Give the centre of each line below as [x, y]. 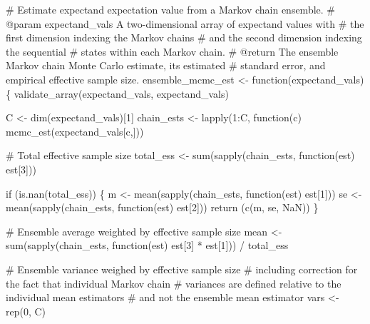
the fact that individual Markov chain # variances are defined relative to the [174, 283]
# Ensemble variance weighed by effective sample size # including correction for [182, 269]
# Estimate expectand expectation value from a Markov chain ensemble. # [171, 9]
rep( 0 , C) [26, 311]
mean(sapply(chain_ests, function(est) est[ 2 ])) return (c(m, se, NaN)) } [162, 207]
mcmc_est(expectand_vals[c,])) [75, 131]
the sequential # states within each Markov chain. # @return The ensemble [172, 51]
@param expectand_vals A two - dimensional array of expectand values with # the [185, 23]
